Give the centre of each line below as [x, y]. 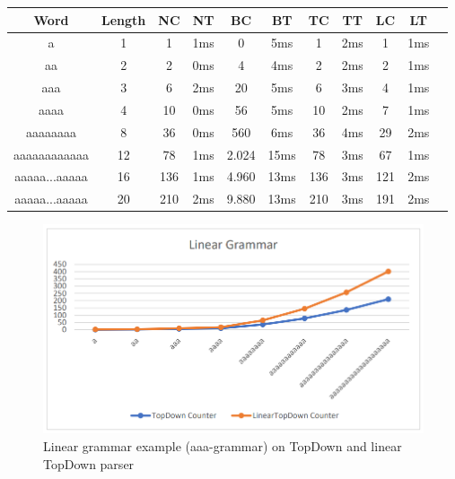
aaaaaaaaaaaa [51, 154]
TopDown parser [89, 463]
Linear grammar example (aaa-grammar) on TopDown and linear [223, 446]
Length [124, 19]
